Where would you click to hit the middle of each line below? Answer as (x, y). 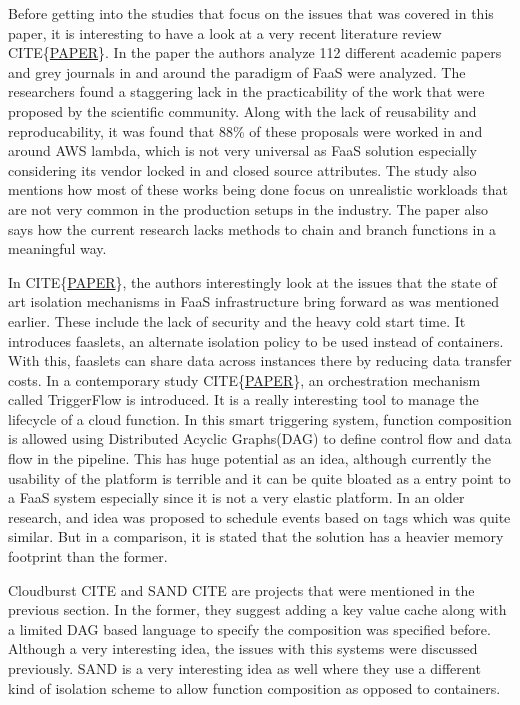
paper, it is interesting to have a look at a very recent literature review (225, 32)
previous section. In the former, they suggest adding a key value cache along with (257, 609)
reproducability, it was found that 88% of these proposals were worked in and (245, 130)
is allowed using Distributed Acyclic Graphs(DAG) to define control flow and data (260, 438)
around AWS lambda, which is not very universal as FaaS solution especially (242, 150)
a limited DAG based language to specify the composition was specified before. (249, 628)
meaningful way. (57, 248)
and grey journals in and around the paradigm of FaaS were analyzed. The (237, 71)
